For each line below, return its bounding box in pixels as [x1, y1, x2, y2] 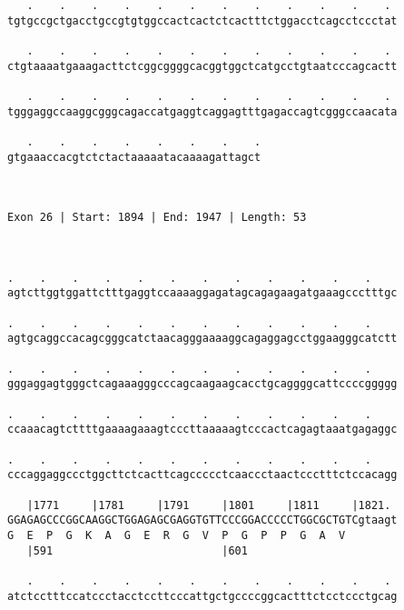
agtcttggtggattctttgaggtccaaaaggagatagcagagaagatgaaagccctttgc [7, 286, 398, 300]
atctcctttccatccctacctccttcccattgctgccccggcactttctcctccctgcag [7, 589, 398, 603]
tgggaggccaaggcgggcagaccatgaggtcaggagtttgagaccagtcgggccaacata [7, 105, 398, 118]
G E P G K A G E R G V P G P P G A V [7, 528, 346, 542]
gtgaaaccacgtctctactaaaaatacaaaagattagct [7, 150, 261, 164]
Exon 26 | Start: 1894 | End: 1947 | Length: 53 [7, 211, 307, 225]
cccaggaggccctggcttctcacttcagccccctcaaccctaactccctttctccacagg [7, 468, 398, 482]
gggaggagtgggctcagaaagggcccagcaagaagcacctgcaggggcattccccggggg [7, 377, 398, 391]
